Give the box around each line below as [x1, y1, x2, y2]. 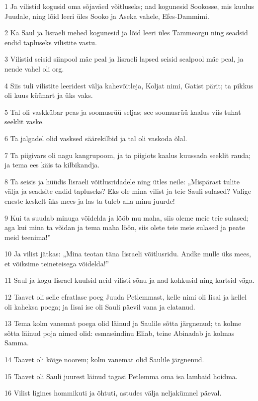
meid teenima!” [4, 232, 51, 242]
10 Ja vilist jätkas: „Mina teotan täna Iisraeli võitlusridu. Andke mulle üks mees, [4, 248, 251, 259]
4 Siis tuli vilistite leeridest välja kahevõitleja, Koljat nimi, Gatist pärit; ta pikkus [4, 80, 254, 90]
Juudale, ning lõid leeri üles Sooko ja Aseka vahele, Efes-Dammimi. [4, 10, 209, 21]
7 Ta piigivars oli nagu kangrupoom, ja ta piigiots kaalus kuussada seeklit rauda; [4, 150, 251, 160]
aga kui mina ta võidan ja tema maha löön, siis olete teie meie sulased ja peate [4, 222, 245, 233]
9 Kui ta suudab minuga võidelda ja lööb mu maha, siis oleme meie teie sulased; [4, 212, 249, 223]
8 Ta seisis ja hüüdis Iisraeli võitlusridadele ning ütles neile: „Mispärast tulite [4, 176, 240, 186]
